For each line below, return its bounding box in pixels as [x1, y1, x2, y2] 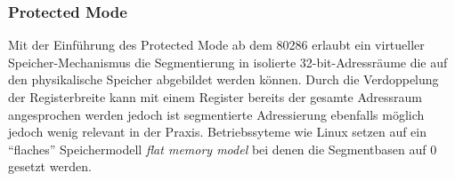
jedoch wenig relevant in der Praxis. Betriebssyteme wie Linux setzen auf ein [8, 122, 427, 141]
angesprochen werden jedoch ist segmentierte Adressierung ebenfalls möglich [8, 105, 425, 123]
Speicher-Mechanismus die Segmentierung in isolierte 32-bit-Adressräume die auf [8, 52, 448, 71]
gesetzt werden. [8, 157, 92, 176]
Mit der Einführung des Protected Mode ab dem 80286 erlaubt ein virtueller [8, 35, 425, 54]
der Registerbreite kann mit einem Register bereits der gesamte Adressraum [8, 88, 423, 106]
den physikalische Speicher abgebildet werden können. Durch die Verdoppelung [8, 70, 439, 89]
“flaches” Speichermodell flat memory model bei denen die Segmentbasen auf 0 [8, 139, 437, 158]
